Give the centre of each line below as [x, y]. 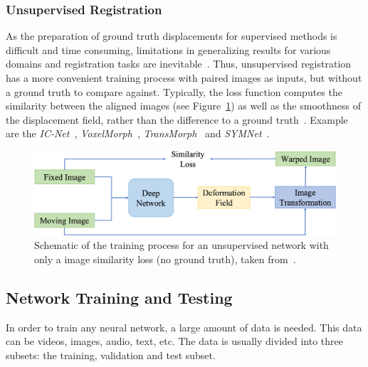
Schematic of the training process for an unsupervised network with [182, 245]
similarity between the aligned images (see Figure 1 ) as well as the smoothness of [183, 106]
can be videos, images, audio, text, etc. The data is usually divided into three [175, 341]
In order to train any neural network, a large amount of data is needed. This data [184, 327]
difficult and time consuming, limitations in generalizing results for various [168, 49]
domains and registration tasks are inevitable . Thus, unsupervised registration [179, 64]
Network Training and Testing [119, 297]
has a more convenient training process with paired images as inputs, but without [184, 78]
